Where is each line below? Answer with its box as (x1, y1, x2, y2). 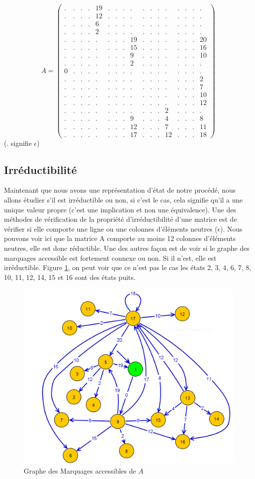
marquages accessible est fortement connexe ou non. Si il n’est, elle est (4, 252, 217, 263)
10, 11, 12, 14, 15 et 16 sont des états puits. (4, 272, 136, 282)
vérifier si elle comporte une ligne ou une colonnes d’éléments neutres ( (4, 223, 218, 234)
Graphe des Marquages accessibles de (24, 465, 136, 476)
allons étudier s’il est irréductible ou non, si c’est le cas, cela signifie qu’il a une (4, 194, 243, 205)
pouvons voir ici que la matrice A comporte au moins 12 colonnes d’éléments (4, 233, 236, 243)
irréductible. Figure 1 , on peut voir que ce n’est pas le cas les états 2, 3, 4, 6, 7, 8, (4, 262, 252, 273)
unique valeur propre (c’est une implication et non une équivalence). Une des (4, 204, 236, 214)
